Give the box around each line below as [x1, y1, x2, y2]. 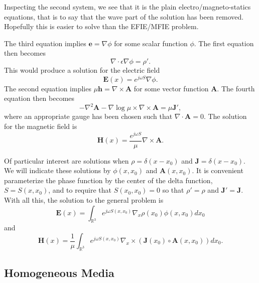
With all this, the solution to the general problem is [4, 195, 164, 205]
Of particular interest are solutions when [4, 155, 129, 166]
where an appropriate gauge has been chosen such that [4, 111, 173, 121]
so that [162, 185, 184, 195]
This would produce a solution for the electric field [4, 64, 160, 75]
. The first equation [194, 38, 254, 48]
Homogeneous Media [4, 265, 114, 280]
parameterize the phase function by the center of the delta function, [4, 175, 213, 185]
